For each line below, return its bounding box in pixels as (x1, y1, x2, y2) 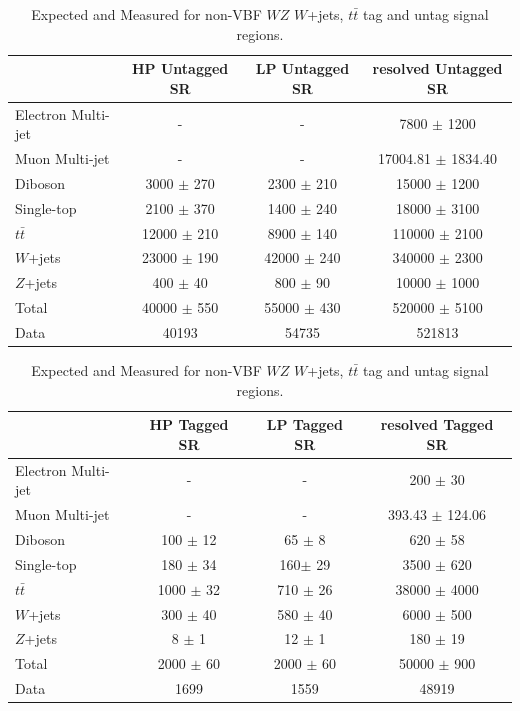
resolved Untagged (372, 58, 503, 79)
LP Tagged (266, 414, 343, 435)
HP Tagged (149, 414, 229, 435)
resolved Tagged (380, 414, 494, 435)
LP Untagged (255, 58, 350, 79)
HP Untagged (131, 58, 229, 79)
